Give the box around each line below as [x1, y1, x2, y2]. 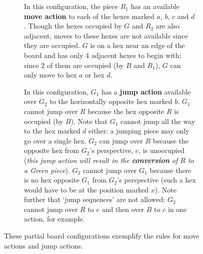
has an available [130, 1, 179, 11]
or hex [85, 69, 104, 80]
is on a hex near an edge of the [90, 40, 185, 50]
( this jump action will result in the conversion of [24, 154, 178, 165]
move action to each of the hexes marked [24, 10, 154, 21]
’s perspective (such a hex [117, 174, 196, 185]
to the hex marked [24, 125, 80, 136]
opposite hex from [24, 145, 79, 155]
